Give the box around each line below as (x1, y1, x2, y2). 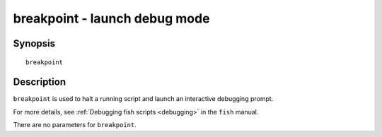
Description (13, 76, 66, 88)
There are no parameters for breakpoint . (13, 121, 137, 129)
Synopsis (13, 37, 56, 49)
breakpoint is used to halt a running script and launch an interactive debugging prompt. (13, 95, 274, 103)
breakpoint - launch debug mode (13, 11, 210, 26)
